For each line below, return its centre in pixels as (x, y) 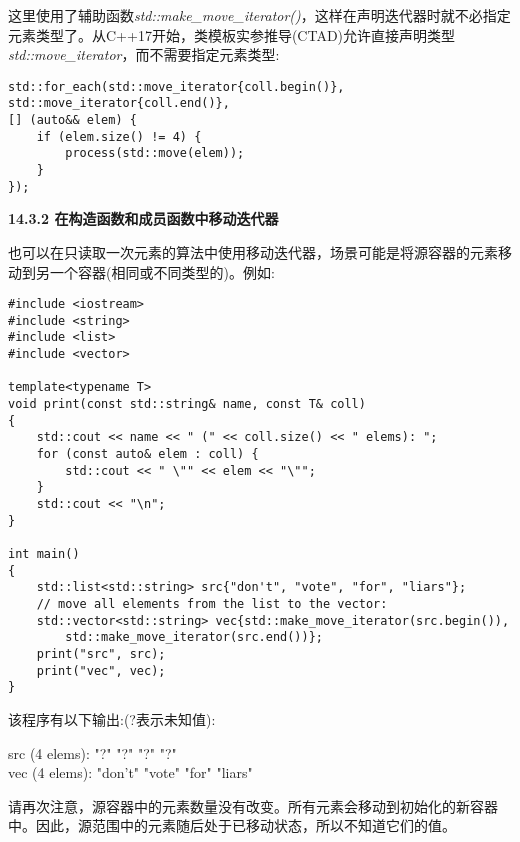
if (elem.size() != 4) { (119, 136)
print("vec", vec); (101, 670)
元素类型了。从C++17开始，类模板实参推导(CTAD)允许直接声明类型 (232, 34)
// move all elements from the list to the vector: (212, 603)
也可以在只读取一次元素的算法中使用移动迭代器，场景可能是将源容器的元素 (253, 251)
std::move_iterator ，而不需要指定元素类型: (144, 54)
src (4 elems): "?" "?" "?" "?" (92, 752)
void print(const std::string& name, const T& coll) (187, 404)
